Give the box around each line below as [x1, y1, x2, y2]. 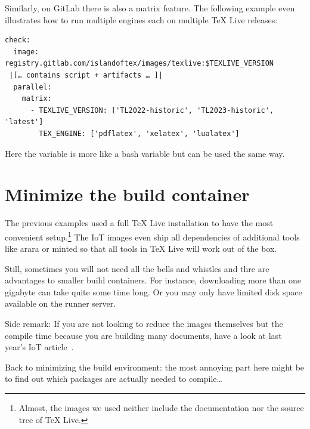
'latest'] [5, 118, 44, 126]
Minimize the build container [5, 182, 250, 206]
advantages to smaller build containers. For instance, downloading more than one [5, 274, 301, 286]
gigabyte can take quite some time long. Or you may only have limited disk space [5, 285, 302, 298]
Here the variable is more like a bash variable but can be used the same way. [5, 147, 285, 159]
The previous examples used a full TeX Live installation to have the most [5, 217, 274, 229]
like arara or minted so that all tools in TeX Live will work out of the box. [5, 242, 277, 255]
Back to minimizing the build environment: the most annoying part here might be [5, 360, 305, 373]
